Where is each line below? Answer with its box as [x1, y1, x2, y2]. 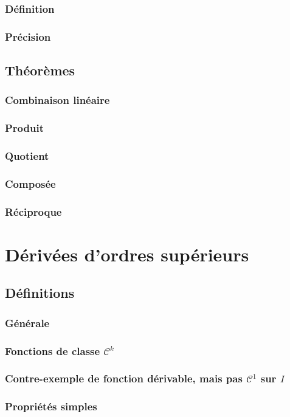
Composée [5, 176, 56, 191]
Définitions [5, 283, 75, 302]
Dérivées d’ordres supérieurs [5, 241, 249, 266]
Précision [5, 29, 51, 44]
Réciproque [5, 204, 62, 219]
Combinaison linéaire [5, 92, 110, 108]
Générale [5, 315, 50, 330]
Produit [5, 120, 44, 136]
